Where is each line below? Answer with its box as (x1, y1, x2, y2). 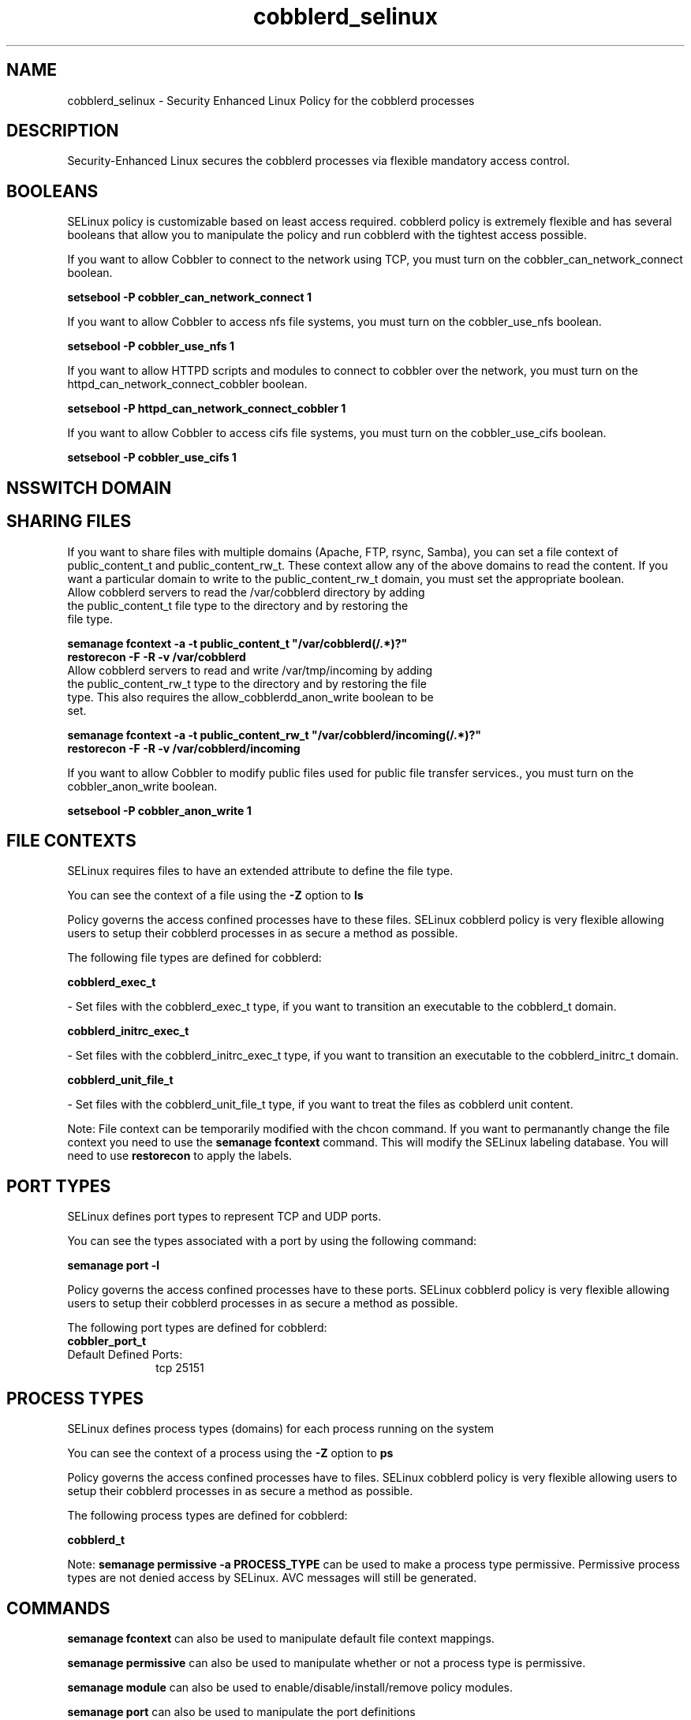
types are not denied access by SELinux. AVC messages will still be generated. (67, 1571, 477, 1585)
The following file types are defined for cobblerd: (67, 951, 322, 965)
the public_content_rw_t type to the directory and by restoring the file (67, 676, 427, 690)
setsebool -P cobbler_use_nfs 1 (67, 339, 235, 353)
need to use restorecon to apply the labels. (67, 1149, 293, 1163)
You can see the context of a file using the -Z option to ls (67, 888, 364, 903)
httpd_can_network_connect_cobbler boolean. (67, 377, 308, 391)
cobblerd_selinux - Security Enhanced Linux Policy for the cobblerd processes (67, 93, 475, 107)
